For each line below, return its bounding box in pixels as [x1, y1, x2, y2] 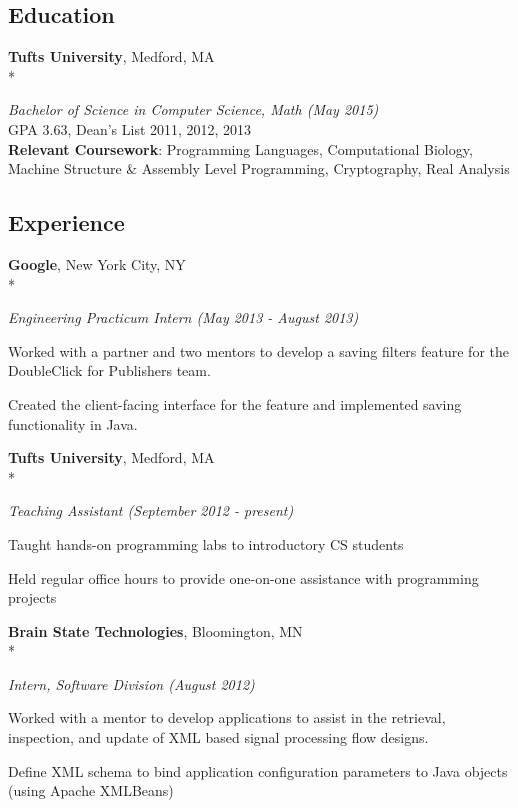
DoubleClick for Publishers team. [8, 360, 211, 381]
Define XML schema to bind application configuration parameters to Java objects [8, 760, 508, 781]
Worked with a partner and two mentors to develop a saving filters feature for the [8, 340, 510, 361]
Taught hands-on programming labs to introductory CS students [8, 533, 404, 554]
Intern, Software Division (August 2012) [8, 673, 255, 694]
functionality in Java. [8, 413, 138, 434]
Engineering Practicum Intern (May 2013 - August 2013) [8, 307, 359, 328]
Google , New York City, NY [8, 253, 186, 274]
